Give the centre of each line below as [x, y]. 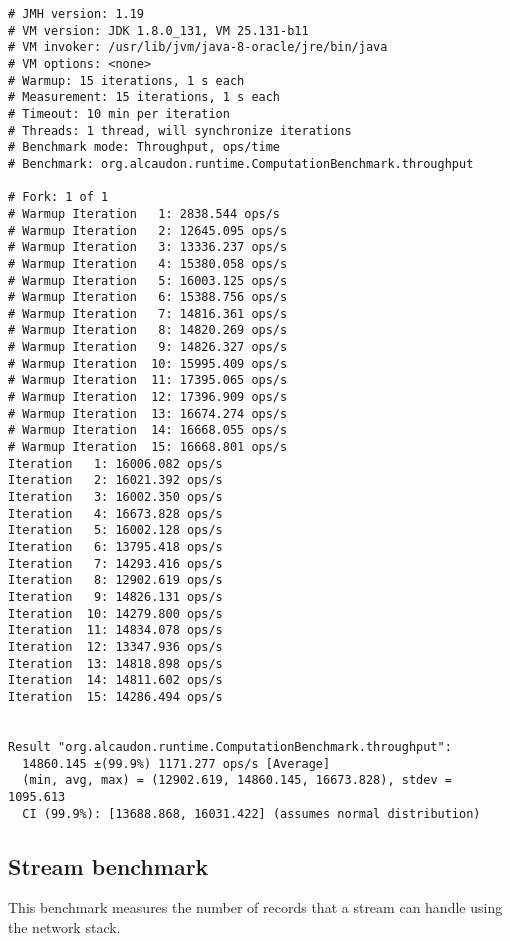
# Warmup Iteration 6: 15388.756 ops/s [148, 297]
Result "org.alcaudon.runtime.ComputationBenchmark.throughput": [230, 746]
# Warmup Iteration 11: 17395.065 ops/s [148, 380]
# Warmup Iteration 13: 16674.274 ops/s [148, 413]
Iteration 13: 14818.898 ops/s [115, 663]
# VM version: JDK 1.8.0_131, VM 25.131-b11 [158, 30]
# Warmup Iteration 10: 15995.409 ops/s [148, 363]
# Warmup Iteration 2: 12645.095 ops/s [148, 230]
